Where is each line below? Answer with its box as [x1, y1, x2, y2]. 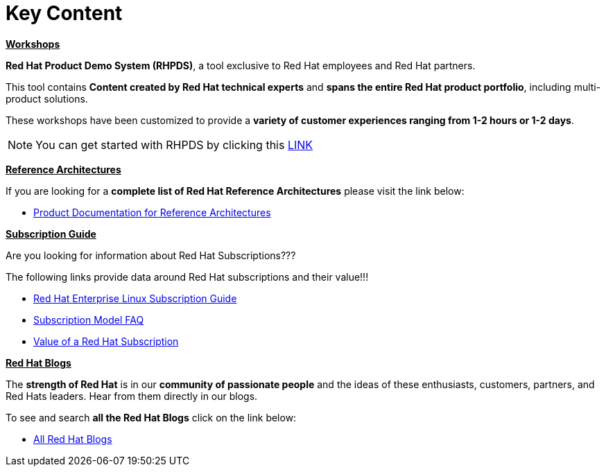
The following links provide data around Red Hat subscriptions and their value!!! [6, 270, 369, 283]
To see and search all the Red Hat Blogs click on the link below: [6, 411, 297, 423]
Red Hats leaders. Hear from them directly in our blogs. [6, 390, 258, 402]
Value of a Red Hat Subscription [33, 335, 179, 347]
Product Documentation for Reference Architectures [33, 206, 271, 218]
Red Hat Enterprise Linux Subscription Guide [33, 292, 237, 304]
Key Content [6, 1, 123, 25]
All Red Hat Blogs [33, 432, 112, 445]
